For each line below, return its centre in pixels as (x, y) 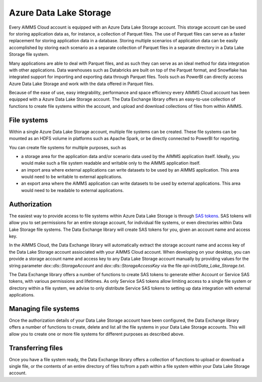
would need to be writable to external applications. (72, 177)
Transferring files (36, 348)
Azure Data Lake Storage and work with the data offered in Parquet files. (82, 84)
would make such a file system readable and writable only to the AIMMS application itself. (111, 163)
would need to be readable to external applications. (72, 190)
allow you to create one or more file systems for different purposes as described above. (97, 334)
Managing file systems (44, 309)
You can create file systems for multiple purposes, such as (67, 147)
